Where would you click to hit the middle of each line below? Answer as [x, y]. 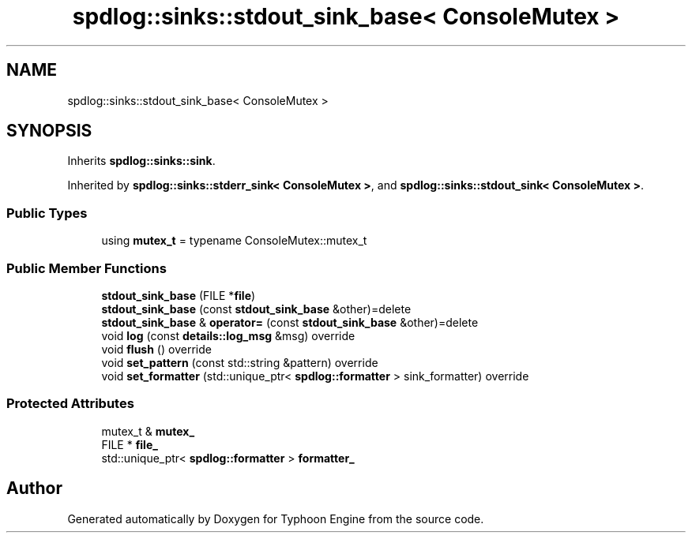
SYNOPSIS [49, 131]
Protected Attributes [70, 404]
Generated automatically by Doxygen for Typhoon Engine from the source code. [276, 518]
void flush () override [156, 349]
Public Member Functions [86, 268]
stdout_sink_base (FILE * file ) [179, 295]
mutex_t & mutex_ [148, 431]
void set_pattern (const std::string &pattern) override [240, 362]
